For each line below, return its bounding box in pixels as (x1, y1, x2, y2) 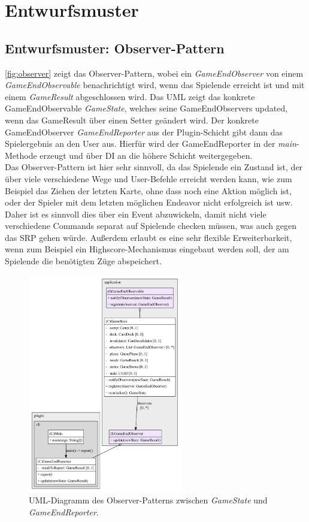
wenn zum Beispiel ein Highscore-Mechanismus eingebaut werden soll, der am (5, 243, 289, 255)
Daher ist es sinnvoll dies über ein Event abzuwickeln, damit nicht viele (5, 207, 266, 220)
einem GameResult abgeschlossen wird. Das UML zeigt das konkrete (5, 90, 255, 102)
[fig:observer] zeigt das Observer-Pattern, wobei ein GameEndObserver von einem (5, 67, 304, 79)
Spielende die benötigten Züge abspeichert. (5, 255, 162, 267)
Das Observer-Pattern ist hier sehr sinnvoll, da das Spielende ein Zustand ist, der (5, 161, 303, 173)
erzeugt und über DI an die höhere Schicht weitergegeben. (40, 149, 253, 161)
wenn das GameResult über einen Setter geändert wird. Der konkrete (5, 113, 259, 126)
